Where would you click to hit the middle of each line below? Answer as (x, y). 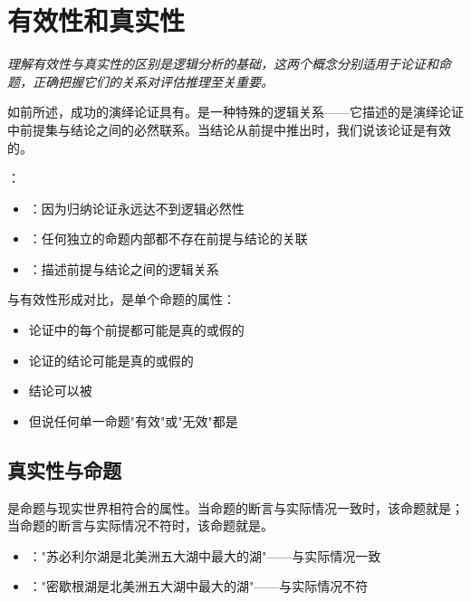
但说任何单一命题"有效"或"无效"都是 (133, 420)
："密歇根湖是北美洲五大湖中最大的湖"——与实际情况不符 (198, 586)
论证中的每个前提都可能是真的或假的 (136, 330)
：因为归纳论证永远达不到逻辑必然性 (136, 208)
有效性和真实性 (96, 20)
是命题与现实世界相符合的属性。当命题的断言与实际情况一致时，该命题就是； (235, 507)
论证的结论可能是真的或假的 (111, 360)
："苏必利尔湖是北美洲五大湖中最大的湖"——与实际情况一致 (205, 555)
